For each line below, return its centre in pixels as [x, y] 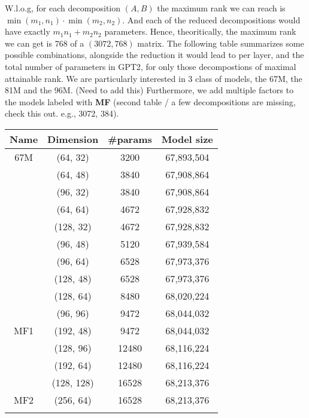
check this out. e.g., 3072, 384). [62, 113]
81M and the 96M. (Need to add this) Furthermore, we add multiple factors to [149, 90]
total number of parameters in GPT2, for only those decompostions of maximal [151, 66]
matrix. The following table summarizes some [221, 43]
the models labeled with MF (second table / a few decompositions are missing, [150, 101]
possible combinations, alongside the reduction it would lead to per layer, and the [154, 55]
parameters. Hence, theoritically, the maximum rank [200, 31]
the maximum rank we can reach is [221, 8]
